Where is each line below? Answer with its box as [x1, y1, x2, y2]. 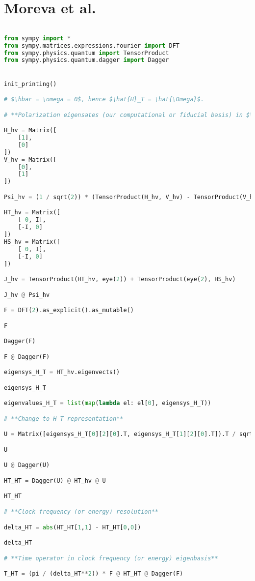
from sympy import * [4, 34, 71, 42]
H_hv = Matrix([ [4, 127, 57, 134]
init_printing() [4, 80, 57, 87]
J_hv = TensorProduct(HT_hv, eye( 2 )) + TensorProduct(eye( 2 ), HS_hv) [4, 276, 236, 283]
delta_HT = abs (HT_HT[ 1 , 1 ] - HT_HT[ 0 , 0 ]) [4, 523, 141, 531]
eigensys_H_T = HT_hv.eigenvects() [4, 369, 120, 376]
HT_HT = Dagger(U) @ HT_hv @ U [4, 477, 106, 484]
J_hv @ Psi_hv [4, 291, 50, 298]
